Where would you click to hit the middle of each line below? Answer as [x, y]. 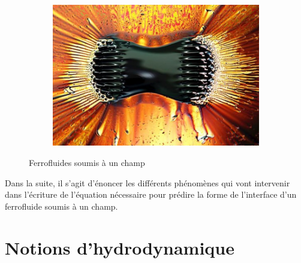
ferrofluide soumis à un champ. [61, 206]
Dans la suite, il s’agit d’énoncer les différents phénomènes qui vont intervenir [148, 182]
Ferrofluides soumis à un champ [87, 163]
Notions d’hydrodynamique [120, 247]
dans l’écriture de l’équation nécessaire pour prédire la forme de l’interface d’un [151, 194]
